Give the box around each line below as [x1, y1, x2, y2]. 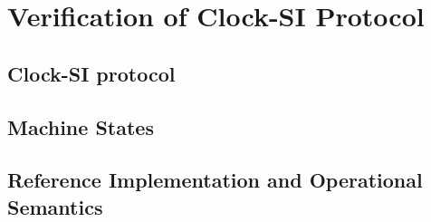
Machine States [7, 112, 154, 140]
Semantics [7, 192, 103, 220]
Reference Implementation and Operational [7, 166, 423, 194]
